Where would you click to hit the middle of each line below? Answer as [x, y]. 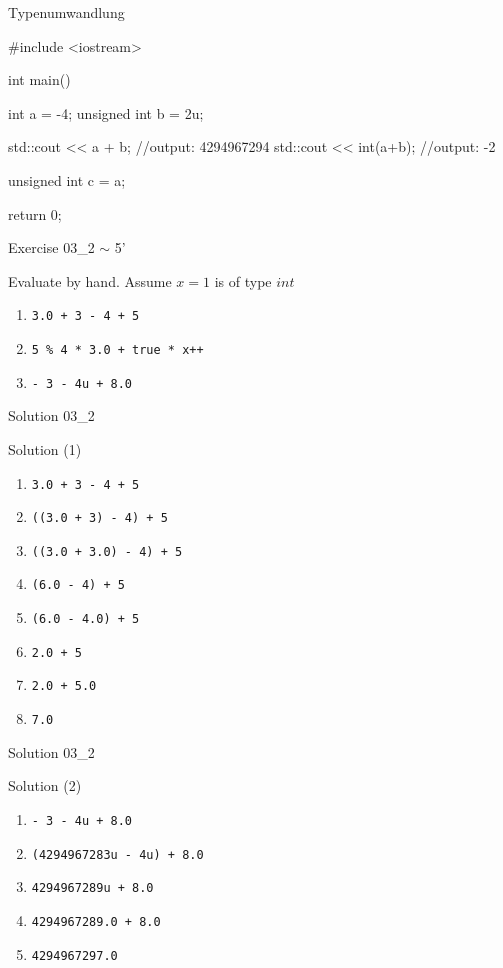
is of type [243, 280]
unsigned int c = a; [67, 179]
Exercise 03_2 [51, 247]
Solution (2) [45, 785]
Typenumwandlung [66, 12]
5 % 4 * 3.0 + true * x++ [117, 350]
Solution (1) [45, 448]
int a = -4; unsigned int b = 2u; [106, 112]
